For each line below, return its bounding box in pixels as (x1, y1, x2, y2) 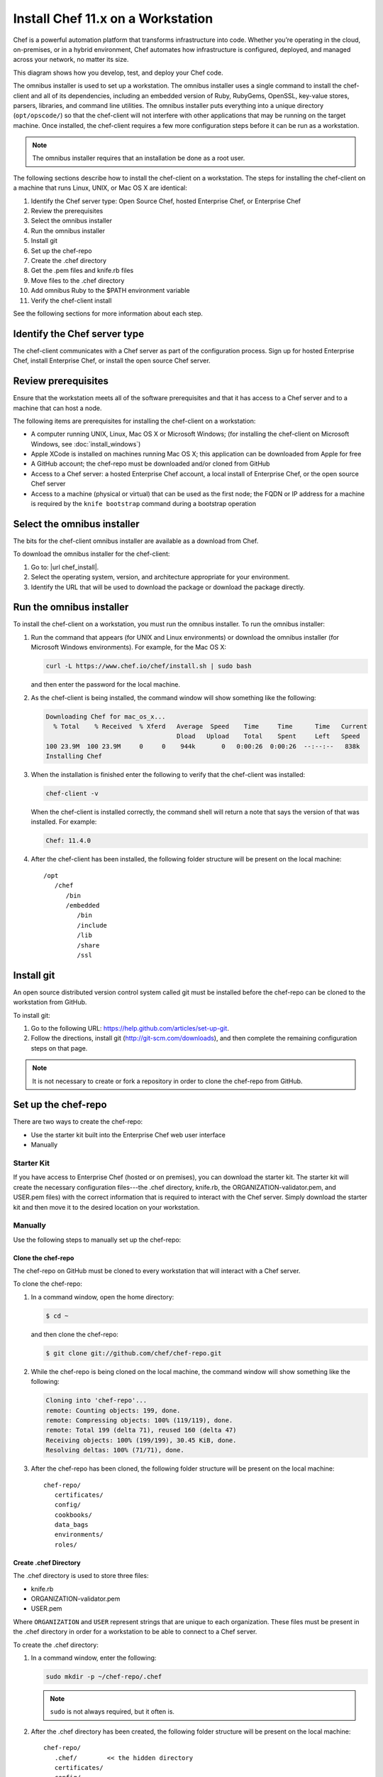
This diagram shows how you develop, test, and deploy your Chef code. (13, 68, 223, 77)
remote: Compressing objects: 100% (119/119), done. (45, 1416, 233, 1424)
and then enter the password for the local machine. (30, 680, 181, 689)
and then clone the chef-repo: (30, 1330, 118, 1338)
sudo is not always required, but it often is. (50, 1707, 175, 1716)
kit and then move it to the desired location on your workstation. (13, 1203, 200, 1211)
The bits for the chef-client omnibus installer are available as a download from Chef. (13, 537, 259, 545)
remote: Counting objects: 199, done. (45, 1406, 181, 1414)
